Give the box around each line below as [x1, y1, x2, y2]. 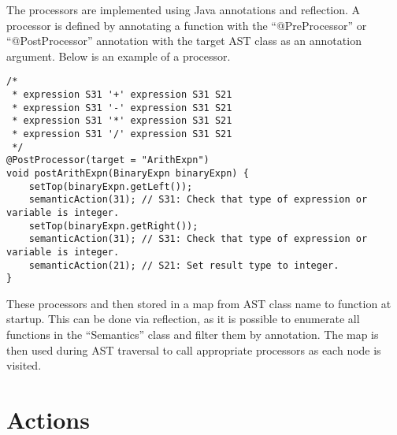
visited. [6, 357, 42, 374]
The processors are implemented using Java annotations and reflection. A [6, 2, 361, 17]
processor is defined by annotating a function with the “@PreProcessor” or [6, 17, 367, 33]
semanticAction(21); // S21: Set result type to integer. [28, 259, 339, 271]
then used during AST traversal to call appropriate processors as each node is [6, 341, 381, 358]
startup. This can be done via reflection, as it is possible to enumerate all [6, 310, 360, 327]
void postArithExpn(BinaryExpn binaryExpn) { [6, 167, 249, 179]
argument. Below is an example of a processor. [6, 47, 231, 64]
